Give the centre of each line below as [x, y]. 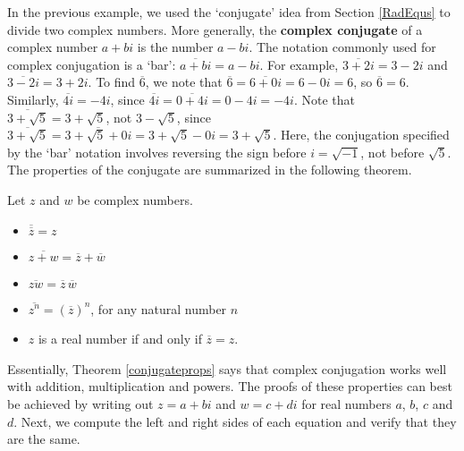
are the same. [44, 439]
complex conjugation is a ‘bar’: [92, 64]
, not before [392, 152]
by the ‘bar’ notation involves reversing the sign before [157, 152]
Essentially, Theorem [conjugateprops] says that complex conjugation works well [227, 368]
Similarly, [33, 99]
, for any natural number [159, 308]
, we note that [184, 82]
